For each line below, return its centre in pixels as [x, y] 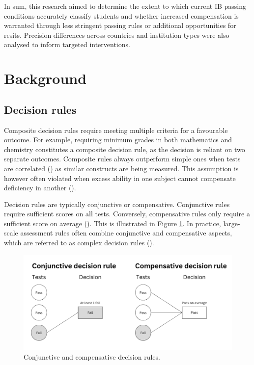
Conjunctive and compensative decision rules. [92, 357]
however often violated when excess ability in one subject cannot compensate [120, 178]
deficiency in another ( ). [40, 188]
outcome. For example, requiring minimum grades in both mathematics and [118, 140]
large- [232, 223]
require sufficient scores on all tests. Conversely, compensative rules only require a [127, 214]
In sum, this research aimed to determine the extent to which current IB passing [125, 6]
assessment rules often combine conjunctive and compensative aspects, [126, 233]
